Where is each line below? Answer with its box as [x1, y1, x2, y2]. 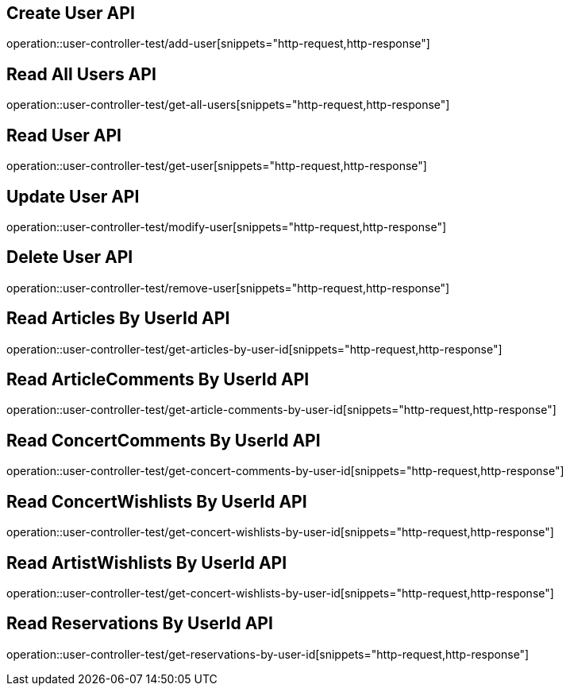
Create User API [6, 3, 135, 23]
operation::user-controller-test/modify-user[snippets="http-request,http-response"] [6, 219, 447, 234]
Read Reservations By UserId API [6, 613, 273, 634]
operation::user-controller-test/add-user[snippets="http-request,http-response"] [6, 37, 430, 51]
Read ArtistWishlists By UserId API [6, 552, 287, 573]
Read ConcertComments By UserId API [6, 430, 321, 450]
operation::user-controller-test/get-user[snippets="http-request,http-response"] [6, 159, 427, 173]
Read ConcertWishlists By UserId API [6, 491, 307, 512]
